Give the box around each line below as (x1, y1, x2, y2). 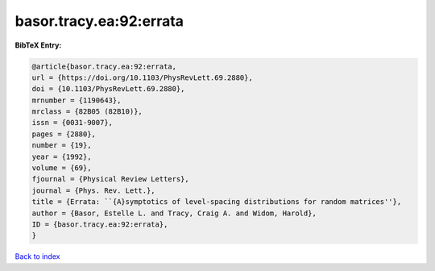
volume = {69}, (31, 164, 92, 173)
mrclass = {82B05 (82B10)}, (31, 107, 143, 116)
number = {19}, (31, 141, 92, 150)
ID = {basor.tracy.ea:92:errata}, (31, 220, 168, 229)
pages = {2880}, (31, 129, 97, 139)
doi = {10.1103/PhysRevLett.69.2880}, (31, 85, 185, 94)
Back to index (14, 252, 60, 261)
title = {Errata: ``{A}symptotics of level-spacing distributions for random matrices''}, (31, 198, 402, 206)
